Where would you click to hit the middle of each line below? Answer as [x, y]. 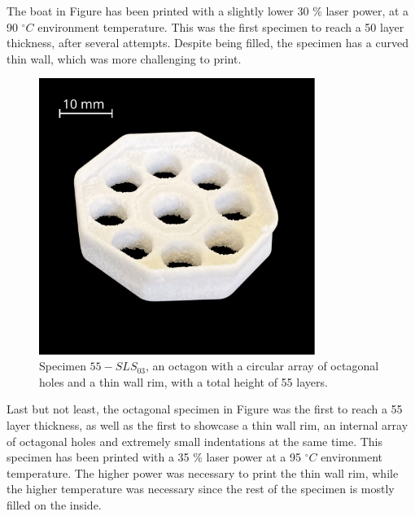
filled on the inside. [54, 504]
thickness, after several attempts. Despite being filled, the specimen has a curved [207, 43]
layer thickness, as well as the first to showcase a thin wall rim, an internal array [207, 424]
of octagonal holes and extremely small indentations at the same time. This [194, 441]
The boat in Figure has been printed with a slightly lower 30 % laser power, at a [208, 11]
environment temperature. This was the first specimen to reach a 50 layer [221, 26]
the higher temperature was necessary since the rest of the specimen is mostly [201, 489]
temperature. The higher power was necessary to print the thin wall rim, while [203, 472]
